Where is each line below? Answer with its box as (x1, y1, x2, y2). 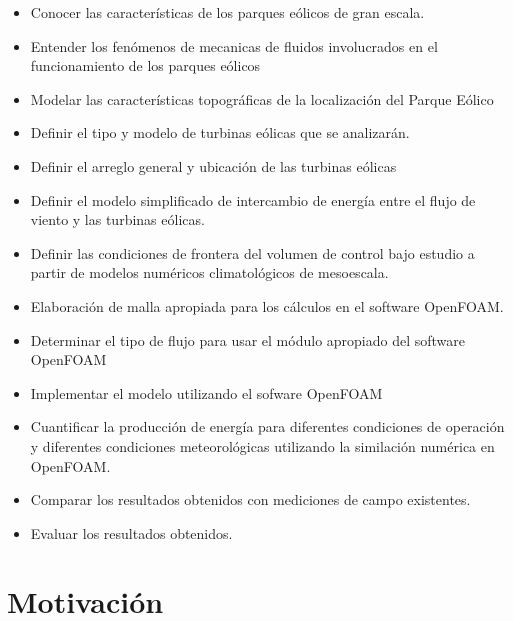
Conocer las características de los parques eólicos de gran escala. (30, 2, 425, 22)
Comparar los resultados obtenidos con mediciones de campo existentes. (30, 489, 471, 510)
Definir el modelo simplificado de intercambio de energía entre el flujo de (30, 189, 476, 210)
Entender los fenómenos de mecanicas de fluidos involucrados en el (30, 35, 438, 56)
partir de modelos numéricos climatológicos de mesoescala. (30, 262, 389, 283)
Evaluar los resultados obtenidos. (30, 522, 233, 543)
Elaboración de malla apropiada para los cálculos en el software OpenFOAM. (30, 295, 504, 316)
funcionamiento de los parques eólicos (30, 55, 261, 76)
